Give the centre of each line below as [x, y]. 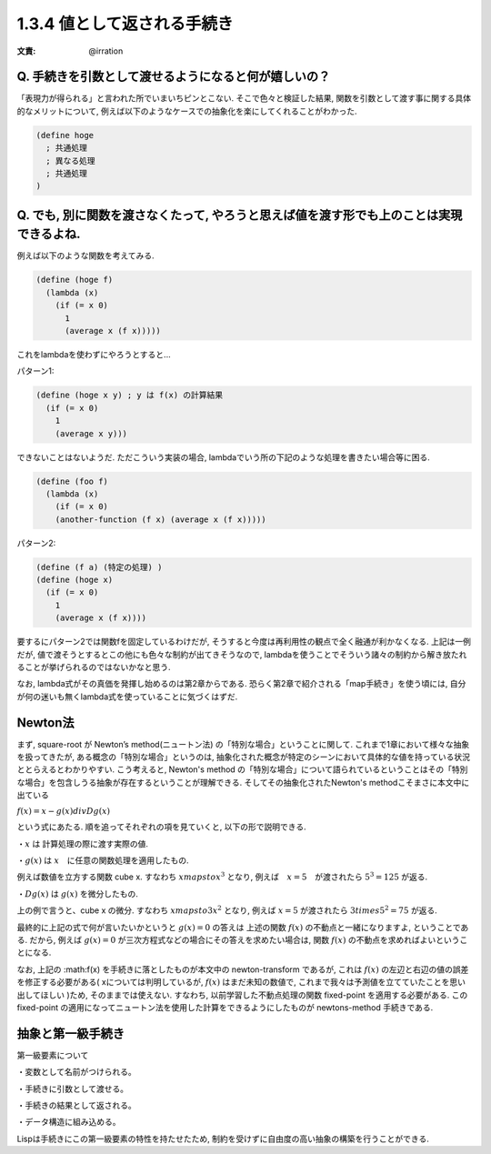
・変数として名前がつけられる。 [76, 1072]
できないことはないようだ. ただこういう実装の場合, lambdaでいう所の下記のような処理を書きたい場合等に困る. [224, 457]
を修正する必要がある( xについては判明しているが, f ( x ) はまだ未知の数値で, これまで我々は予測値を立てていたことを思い [241, 982]
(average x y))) [91, 433]
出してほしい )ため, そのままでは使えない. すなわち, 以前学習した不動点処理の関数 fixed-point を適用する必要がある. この [242, 995]
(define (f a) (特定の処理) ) [99, 567]
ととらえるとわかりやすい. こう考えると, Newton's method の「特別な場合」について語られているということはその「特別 [242, 769]
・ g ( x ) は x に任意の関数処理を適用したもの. [103, 860]
